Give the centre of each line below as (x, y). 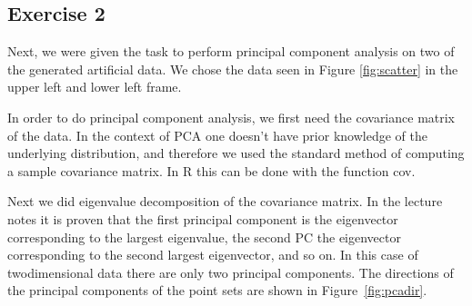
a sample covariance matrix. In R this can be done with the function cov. (211, 170)
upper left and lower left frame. (95, 87)
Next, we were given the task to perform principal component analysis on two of (231, 51)
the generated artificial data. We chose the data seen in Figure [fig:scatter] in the (233, 69)
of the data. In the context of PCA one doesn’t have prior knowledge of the (217, 135)
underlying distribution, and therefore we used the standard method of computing (236, 153)
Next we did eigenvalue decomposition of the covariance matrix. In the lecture (225, 201)
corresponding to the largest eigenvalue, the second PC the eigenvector (204, 237)
